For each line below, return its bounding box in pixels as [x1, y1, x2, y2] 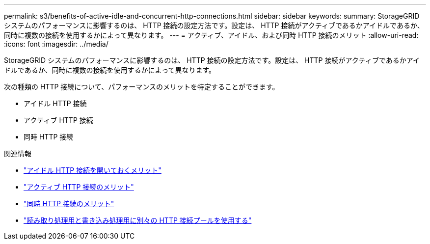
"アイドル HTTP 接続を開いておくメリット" [24, 166, 161, 174]
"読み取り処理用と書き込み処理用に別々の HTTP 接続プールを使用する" [24, 216, 252, 224]
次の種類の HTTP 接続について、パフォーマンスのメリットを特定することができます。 [4, 82, 279, 91]
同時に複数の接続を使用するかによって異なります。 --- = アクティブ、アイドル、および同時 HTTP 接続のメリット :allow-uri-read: [4, 31, 419, 39]
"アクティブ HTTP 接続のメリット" [24, 183, 134, 191]
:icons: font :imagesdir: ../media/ [4, 40, 108, 48]
